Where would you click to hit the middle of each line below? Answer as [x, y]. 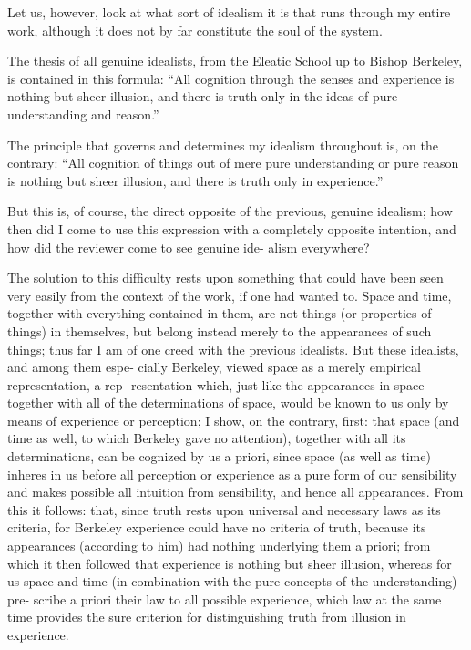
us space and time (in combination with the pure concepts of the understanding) [232, 581]
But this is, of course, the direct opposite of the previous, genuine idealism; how [230, 211]
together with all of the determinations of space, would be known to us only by [228, 402]
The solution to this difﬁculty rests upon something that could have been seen [225, 278]
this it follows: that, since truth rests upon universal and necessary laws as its [224, 509]
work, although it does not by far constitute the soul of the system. [195, 30]
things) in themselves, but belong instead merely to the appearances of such [220, 330]
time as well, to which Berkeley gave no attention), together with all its [207, 438]
